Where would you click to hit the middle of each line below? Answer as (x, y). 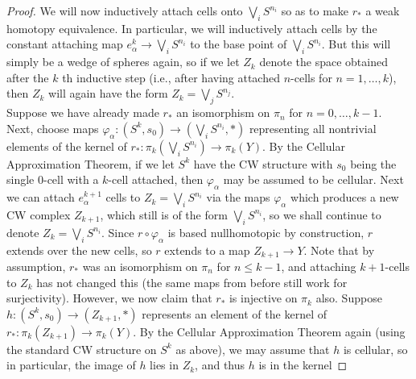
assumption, (36, 266)
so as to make (315, 10)
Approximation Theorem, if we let (91, 163)
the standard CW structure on (82, 349)
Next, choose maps (53, 128)
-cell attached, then (156, 179)
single (21, 179)
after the (28, 77)
